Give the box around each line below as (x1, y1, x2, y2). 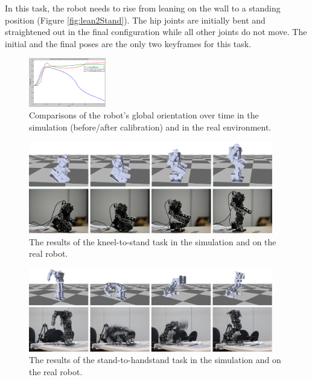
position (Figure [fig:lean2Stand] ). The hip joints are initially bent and (5, 13, 266, 26)
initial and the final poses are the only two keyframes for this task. (5, 37, 252, 50)
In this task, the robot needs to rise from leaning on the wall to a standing (5, 2, 281, 14)
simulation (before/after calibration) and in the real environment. (29, 120, 272, 133)
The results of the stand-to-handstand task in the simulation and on (29, 353, 281, 366)
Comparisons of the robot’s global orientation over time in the (29, 109, 259, 121)
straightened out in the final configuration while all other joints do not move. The (5, 25, 307, 38)
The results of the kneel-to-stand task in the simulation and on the (29, 235, 276, 248)
